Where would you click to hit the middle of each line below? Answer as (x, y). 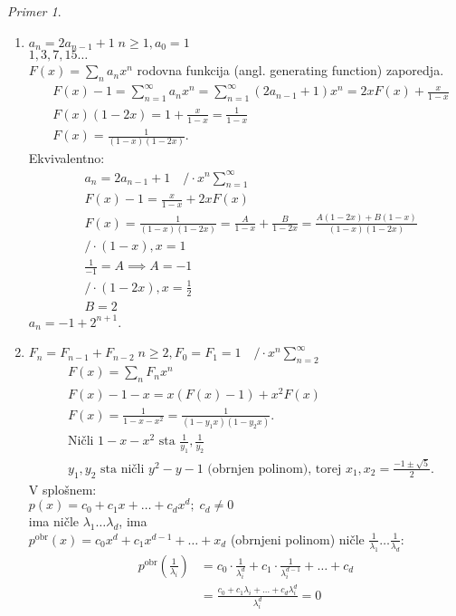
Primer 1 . (34, 11)
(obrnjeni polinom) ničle (297, 539)
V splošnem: (62, 489)
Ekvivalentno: (66, 158)
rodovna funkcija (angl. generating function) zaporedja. (290, 70)
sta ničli (123, 469)
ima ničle (54, 521)
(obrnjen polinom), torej (275, 469)
